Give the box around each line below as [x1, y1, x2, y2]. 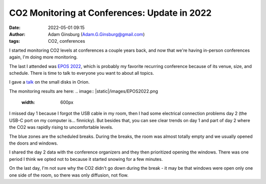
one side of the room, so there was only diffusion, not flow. [9, 172, 129, 178]
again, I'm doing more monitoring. [9, 54, 78, 60]
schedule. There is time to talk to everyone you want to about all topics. [9, 70, 154, 76]
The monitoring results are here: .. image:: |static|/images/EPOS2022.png [9, 88, 159, 94]
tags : [9, 38, 20, 44]
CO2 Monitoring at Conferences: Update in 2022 [9, 7, 212, 18]
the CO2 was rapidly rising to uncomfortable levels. [9, 124, 113, 130]
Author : [9, 31, 26, 37]
